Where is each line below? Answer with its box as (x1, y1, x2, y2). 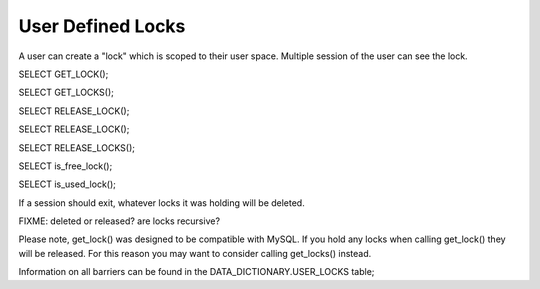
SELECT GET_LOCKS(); (18, 86, 115, 99)
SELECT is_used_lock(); (18, 178, 117, 190)
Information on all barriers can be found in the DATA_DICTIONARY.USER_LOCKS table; (18, 266, 375, 278)
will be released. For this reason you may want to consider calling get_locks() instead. (18, 247, 372, 259)
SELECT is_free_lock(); (18, 160, 113, 172)
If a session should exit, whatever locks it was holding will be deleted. (18, 196, 305, 209)
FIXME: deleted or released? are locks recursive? (18, 215, 220, 227)
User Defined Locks (18, 15, 186, 37)
